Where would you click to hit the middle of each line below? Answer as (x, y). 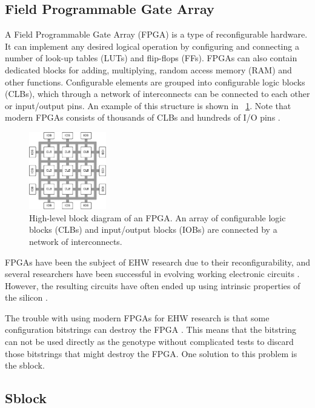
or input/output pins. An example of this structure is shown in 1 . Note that (148, 105)
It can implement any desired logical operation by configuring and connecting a (152, 46)
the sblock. (25, 365)
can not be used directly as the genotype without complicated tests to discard (149, 342)
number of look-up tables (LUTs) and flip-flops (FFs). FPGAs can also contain (151, 58)
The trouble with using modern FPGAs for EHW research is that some (137, 317)
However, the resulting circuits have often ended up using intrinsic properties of (153, 285)
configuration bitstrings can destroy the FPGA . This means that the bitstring (151, 329)
